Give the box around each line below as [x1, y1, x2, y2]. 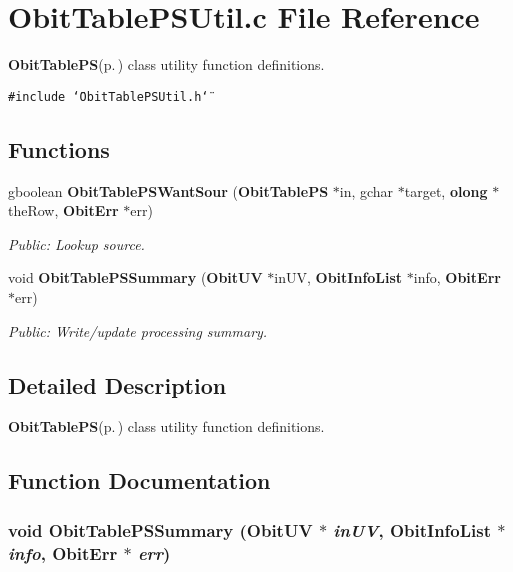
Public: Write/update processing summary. [8, 320, 268, 341]
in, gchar [339, 180, 394, 201]
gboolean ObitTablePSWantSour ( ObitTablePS [8, 180, 329, 201]
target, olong [404, 180, 488, 201]
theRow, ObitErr [8, 200, 119, 221]
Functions [8, 133, 110, 164]
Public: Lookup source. [8, 233, 145, 254]
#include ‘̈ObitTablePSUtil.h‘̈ [8, 89, 209, 104]
